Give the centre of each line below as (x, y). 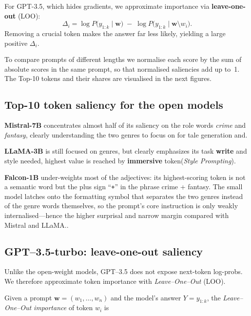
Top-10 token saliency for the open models (114, 105)
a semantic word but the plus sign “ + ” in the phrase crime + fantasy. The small (124, 187)
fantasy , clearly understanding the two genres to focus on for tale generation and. (126, 134)
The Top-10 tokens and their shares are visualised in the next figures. (108, 78)
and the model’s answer (146, 297)
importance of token (63, 307)
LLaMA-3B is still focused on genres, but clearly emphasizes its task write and (126, 151)
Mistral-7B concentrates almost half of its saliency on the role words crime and (125, 125)
